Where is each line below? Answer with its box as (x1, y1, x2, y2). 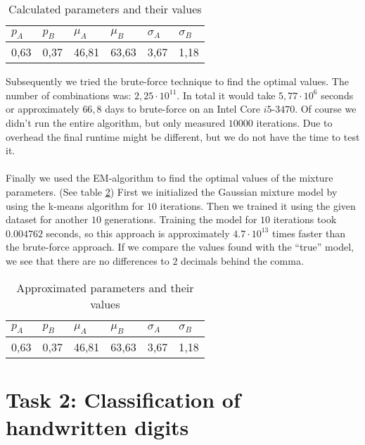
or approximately (6, 101, 79, 116)
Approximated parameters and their (16, 279, 194, 296)
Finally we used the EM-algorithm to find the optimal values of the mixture (6, 170, 333, 185)
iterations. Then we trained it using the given (160, 198, 356, 213)
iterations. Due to (256, 115, 333, 130)
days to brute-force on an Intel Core (105, 101, 260, 116)
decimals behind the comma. (181, 253, 304, 268)
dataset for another (6, 212, 89, 227)
